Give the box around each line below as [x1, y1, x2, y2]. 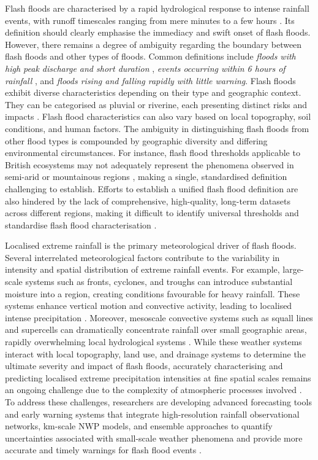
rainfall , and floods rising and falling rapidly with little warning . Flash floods [5, 74, 296, 87]
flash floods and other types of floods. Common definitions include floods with [5, 50, 296, 63]
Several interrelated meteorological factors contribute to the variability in [5, 251, 280, 263]
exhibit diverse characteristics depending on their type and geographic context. [5, 86, 301, 99]
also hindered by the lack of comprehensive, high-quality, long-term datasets [5, 194, 290, 207]
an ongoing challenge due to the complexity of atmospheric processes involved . [5, 383, 302, 396]
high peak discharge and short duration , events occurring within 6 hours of [5, 61, 286, 74]
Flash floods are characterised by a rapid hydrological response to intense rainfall [5, 2, 309, 14]
